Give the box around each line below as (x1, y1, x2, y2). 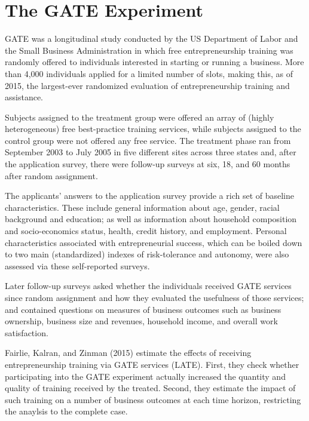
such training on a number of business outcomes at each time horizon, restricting (5, 393, 301, 405)
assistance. (5, 91, 43, 103)
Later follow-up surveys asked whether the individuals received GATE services (5, 279, 292, 292)
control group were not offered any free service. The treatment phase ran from (5, 134, 291, 146)
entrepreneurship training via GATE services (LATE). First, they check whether (5, 358, 299, 370)
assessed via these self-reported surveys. (5, 259, 150, 272)
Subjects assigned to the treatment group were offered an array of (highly (5, 110, 274, 123)
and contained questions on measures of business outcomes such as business (5, 303, 282, 315)
